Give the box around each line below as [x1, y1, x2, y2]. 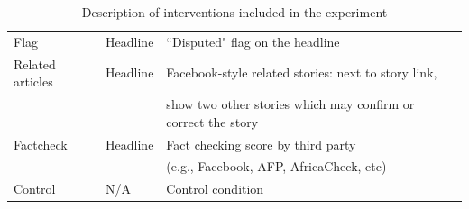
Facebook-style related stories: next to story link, [166, 63, 437, 82]
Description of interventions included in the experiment [81, 3, 388, 21]
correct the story [166, 112, 259, 131]
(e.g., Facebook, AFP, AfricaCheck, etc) [166, 157, 387, 176]
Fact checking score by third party [166, 134, 356, 153]
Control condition [166, 179, 264, 198]
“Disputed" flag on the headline [166, 32, 340, 50]
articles [14, 72, 53, 91]
